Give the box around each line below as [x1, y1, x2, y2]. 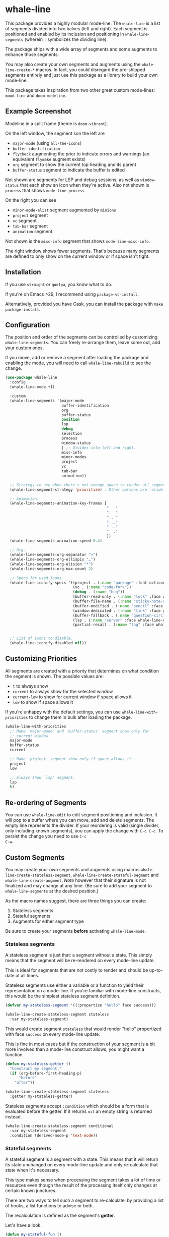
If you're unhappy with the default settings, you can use [5, 709, 121, 715]
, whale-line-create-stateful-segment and [70, 872, 159, 878]
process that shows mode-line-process [5, 187, 84, 193]
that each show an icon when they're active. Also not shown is [20, 182, 149, 188]
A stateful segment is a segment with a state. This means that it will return [5, 1156, 158, 1162]
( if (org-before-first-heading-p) [10, 1071, 82, 1076]
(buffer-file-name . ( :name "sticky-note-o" [72, 599, 167, 604]
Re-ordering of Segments [5, 798, 87, 807]
